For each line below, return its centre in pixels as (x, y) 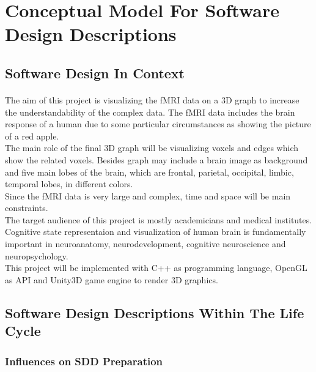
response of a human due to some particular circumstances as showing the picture (158, 124)
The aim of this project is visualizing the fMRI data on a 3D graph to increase (152, 99)
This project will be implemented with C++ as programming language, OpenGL (156, 268)
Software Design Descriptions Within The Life (155, 312)
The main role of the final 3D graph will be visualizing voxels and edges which (152, 148)
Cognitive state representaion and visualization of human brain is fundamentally (156, 232)
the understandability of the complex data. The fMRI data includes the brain (150, 112)
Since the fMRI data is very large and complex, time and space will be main (148, 195)
